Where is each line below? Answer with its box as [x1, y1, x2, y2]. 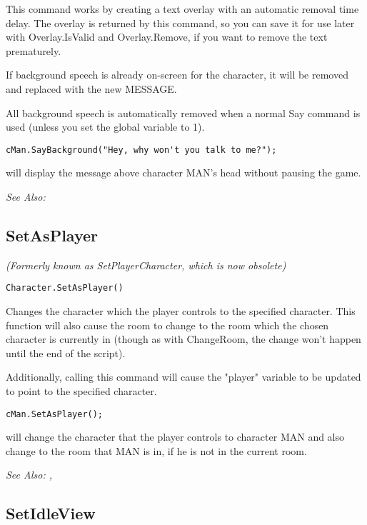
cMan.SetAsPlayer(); [6, 409, 104, 419]
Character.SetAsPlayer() [6, 283, 124, 294]
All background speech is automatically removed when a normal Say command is [6, 105, 361, 120]
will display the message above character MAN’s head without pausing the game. [6, 165, 361, 180]
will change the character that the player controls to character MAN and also [6, 429, 345, 444]
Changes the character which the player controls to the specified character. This [6, 304, 356, 319]
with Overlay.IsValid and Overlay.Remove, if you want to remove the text [6, 29, 328, 44]
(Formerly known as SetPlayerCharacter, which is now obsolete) [6, 257, 286, 272]
